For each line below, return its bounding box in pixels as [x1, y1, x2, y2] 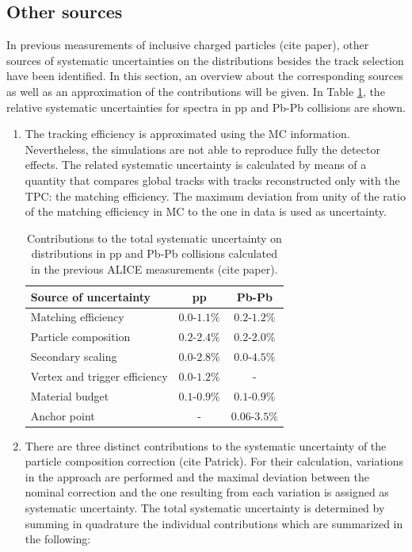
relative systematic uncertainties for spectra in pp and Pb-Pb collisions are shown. [6, 98, 406, 115]
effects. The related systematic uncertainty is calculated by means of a [25, 156, 367, 173]
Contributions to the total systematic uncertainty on [26, 229, 282, 246]
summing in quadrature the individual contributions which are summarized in [25, 515, 403, 531]
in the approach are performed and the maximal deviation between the [25, 468, 369, 485]
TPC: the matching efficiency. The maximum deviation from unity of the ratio [25, 187, 406, 204]
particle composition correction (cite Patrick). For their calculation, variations [25, 453, 404, 470]
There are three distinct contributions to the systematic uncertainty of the [25, 437, 387, 454]
